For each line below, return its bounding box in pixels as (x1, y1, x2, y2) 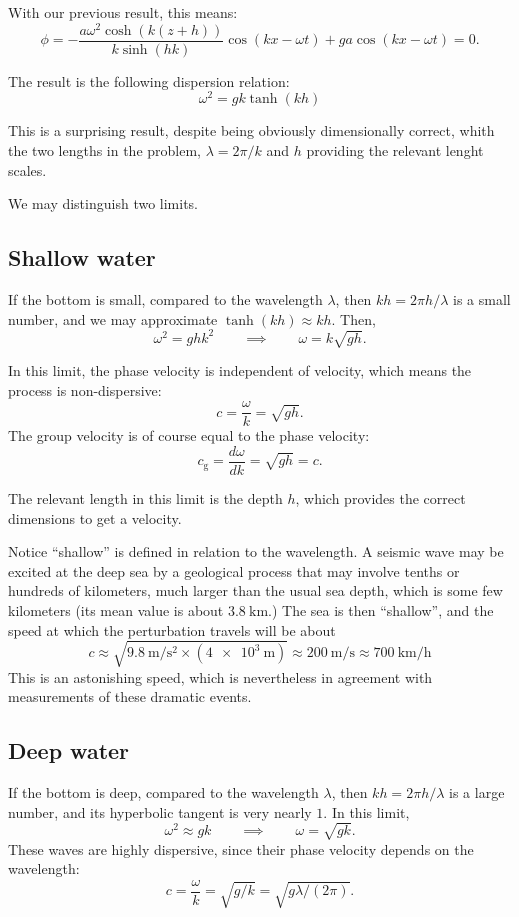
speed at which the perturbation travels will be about (8, 619, 336, 640)
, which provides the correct (295, 487, 466, 508)
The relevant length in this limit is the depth (8, 487, 283, 508)
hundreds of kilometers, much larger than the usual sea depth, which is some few (8, 580, 503, 601)
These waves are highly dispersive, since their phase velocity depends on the (8, 838, 474, 859)
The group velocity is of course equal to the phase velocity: (8, 425, 370, 446)
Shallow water (8, 242, 156, 273)
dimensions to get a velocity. (8, 507, 182, 528)
